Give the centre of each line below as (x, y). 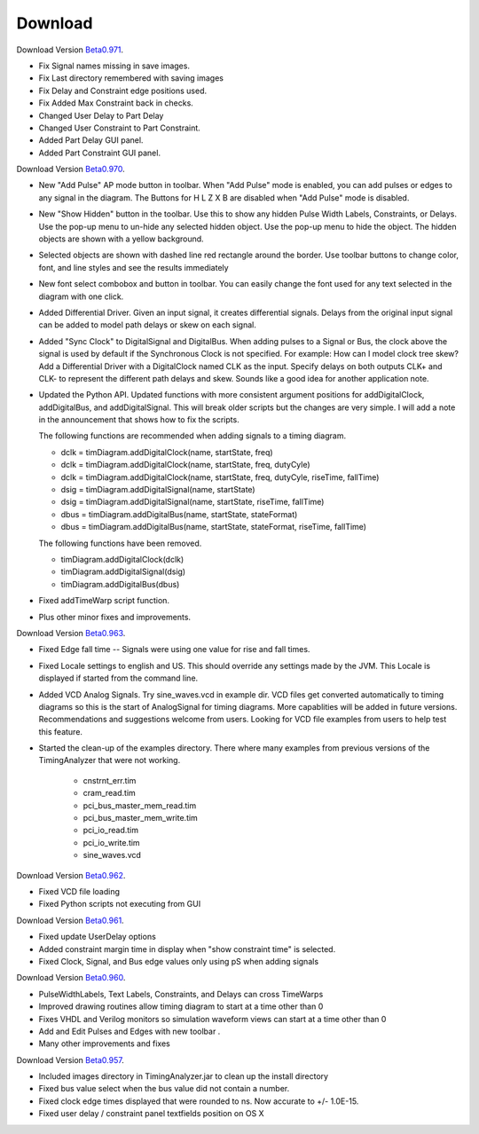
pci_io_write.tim (112, 842)
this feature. (61, 731)
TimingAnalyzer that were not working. (110, 760)
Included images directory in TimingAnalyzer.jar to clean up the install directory (183, 1076)
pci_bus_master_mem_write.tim (141, 818)
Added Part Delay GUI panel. (91, 140)
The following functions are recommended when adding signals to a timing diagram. (192, 436)
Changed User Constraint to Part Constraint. (120, 128)
